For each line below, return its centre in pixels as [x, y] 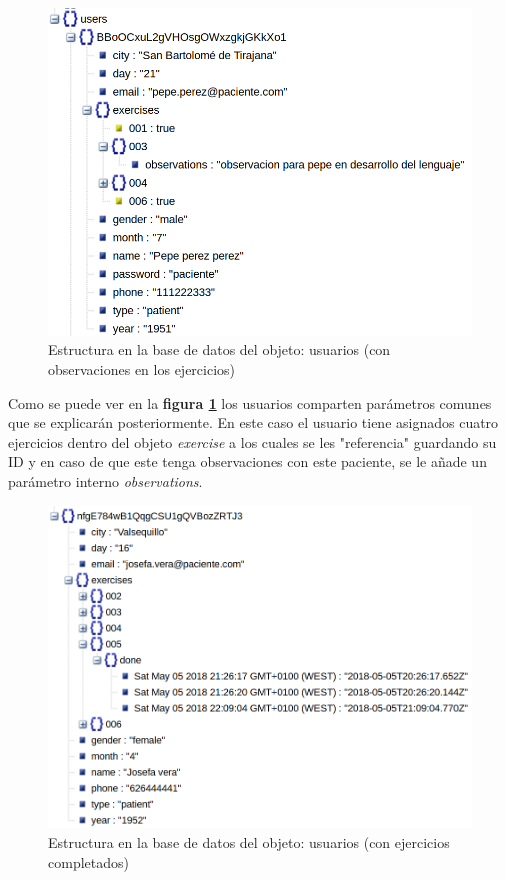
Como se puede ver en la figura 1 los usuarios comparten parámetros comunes [250, 402]
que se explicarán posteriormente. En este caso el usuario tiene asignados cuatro [253, 422]
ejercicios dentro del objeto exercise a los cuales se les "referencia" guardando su [252, 441]
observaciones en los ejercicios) [142, 369]
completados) [88, 861]
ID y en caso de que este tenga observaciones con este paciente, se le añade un [247, 461]
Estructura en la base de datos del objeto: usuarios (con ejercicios [249, 841]
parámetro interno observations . [105, 481]
